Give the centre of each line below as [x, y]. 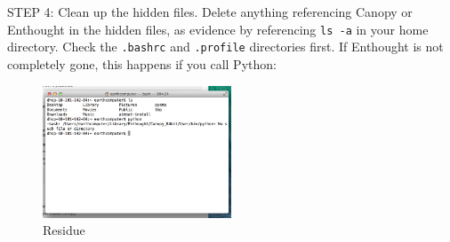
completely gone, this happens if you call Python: [142, 63]
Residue [64, 230]
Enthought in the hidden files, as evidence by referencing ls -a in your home [218, 29]
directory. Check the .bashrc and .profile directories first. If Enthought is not [225, 47]
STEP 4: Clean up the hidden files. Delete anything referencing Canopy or [210, 12]
